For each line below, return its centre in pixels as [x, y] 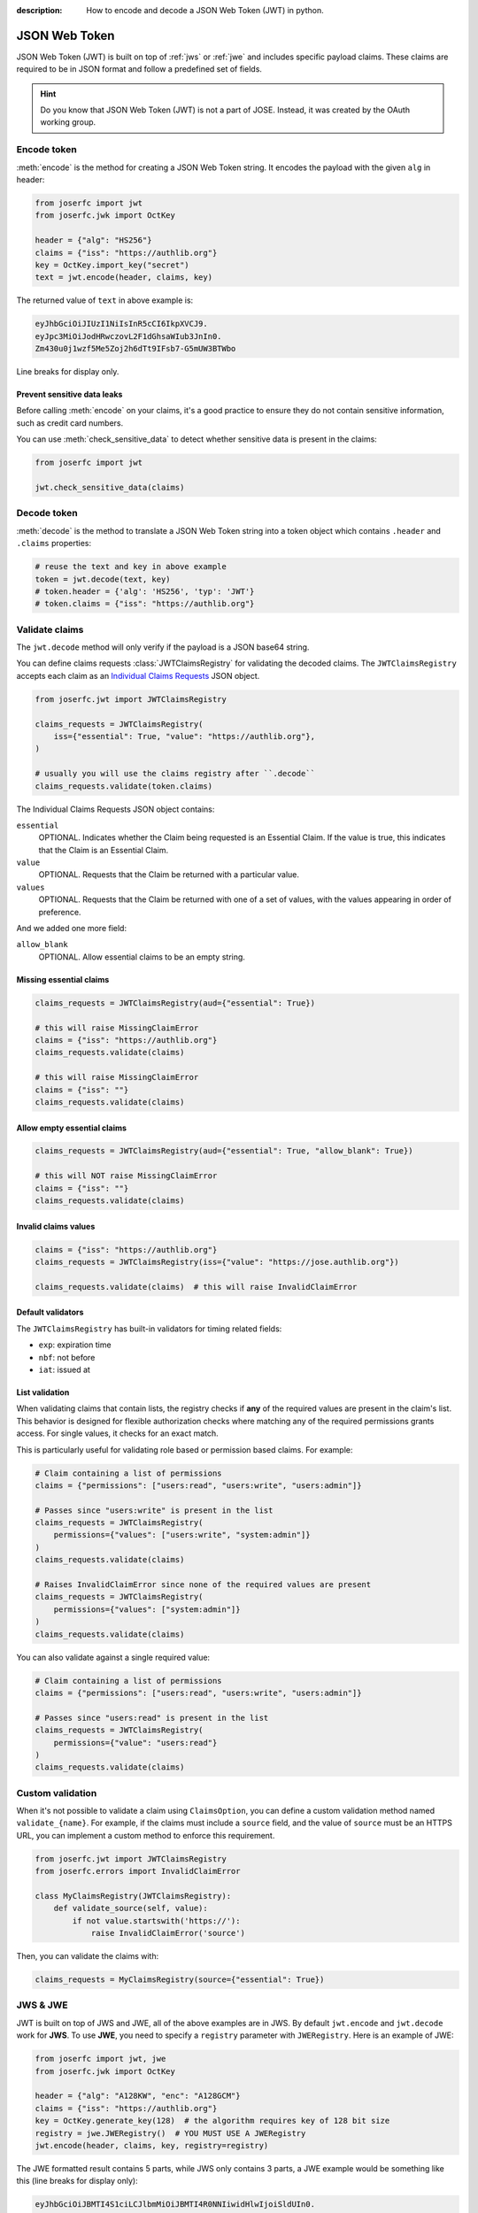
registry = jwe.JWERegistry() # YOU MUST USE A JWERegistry [170, 2133]
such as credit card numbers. [70, 423]
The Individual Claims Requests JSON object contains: [116, 809]
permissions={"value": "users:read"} [135, 1743]
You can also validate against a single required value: [113, 1657]
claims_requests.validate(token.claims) [123, 786]
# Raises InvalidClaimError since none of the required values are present [203, 1585]
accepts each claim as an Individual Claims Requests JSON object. [138, 675]
